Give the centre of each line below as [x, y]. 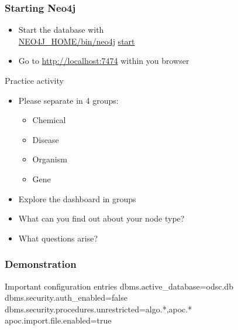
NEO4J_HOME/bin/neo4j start [77, 41]
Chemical [49, 120]
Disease [46, 139]
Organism [50, 159]
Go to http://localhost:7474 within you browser [104, 61]
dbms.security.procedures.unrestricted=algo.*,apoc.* [99, 309]
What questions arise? [58, 238]
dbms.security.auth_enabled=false [66, 297]
